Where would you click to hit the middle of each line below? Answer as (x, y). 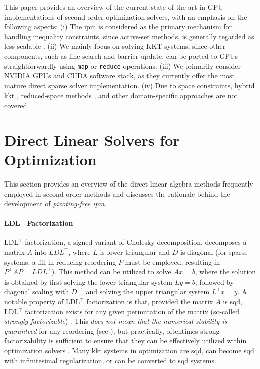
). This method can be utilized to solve (111, 272)
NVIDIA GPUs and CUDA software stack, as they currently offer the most (120, 76)
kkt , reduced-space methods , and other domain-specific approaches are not (121, 95)
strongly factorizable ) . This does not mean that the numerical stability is (116, 321)
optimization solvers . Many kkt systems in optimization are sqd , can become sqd (129, 351)
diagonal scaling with (37, 291)
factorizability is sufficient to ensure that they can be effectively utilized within (125, 341)
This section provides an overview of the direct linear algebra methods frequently (129, 183)
